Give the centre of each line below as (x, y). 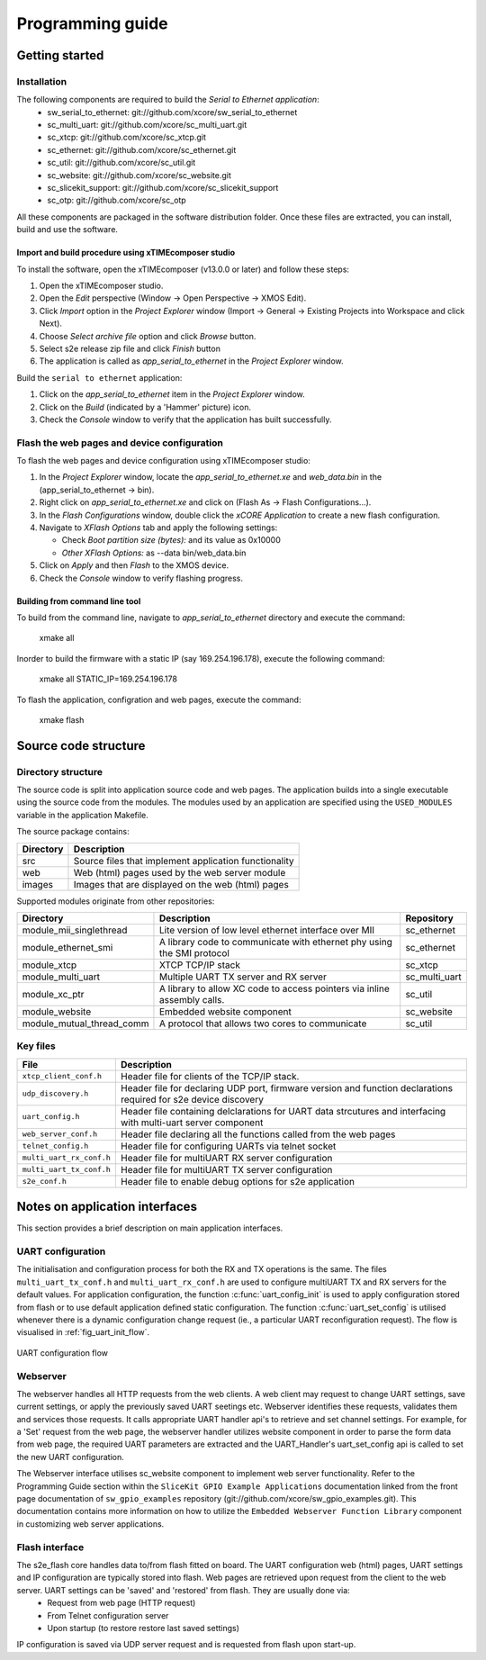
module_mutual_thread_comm (85, 1024)
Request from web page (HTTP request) (121, 1603)
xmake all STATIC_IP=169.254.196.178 (108, 679)
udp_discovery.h (55, 1094)
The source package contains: (73, 832)
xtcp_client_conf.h (62, 1076)
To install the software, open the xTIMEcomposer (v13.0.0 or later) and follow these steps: (183, 269)
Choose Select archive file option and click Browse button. (148, 336)
